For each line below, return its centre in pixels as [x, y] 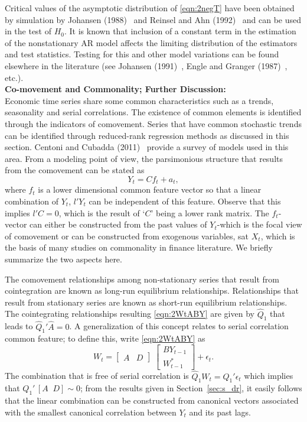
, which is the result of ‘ [102, 212]
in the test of [28, 31]
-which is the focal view [259, 224]
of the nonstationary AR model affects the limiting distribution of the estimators [151, 42]
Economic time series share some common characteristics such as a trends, [139, 100]
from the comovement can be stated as [75, 170]
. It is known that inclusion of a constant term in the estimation [180, 31]
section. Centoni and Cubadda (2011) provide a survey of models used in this [147, 147]
